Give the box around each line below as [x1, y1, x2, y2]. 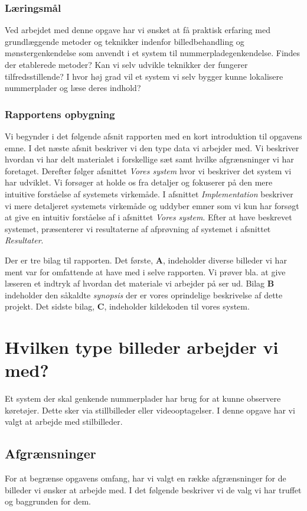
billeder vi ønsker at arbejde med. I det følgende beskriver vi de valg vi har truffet [5, 483, 302, 496]
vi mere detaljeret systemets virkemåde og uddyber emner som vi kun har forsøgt [5, 199, 299, 211]
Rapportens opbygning [5, 106, 115, 121]
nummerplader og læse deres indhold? [5, 82, 141, 94]
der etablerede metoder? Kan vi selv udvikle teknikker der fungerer [5, 58, 248, 70]
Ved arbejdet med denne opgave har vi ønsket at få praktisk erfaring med [5, 24, 270, 36]
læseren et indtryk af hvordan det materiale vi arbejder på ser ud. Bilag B [5, 277, 275, 289]
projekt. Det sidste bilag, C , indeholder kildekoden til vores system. [5, 300, 250, 313]
